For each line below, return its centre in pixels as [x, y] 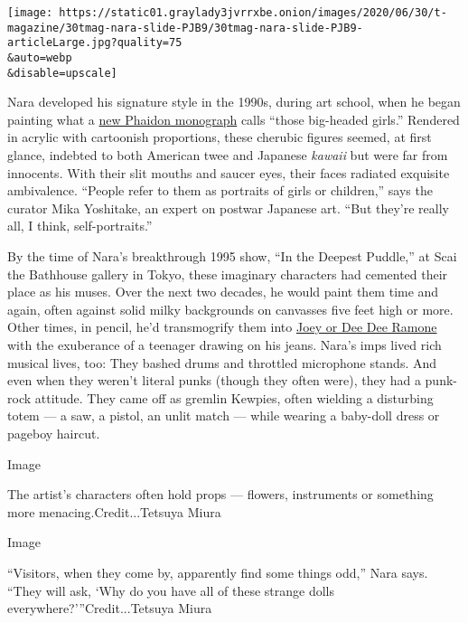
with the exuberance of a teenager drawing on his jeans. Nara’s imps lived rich [225, 345]
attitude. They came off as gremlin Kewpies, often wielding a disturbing [234, 397]
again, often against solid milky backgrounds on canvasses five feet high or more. [230, 309]
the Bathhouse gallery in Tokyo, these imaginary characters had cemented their [228, 274]
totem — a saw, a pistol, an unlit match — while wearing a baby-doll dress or [224, 415]
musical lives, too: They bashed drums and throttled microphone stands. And [222, 362]
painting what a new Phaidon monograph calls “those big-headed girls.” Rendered [234, 119]
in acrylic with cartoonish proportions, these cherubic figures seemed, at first [220, 137]
